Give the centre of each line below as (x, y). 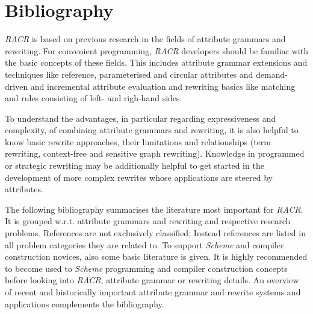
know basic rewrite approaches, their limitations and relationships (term (138, 141)
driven (17, 86)
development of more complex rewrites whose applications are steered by (139, 177)
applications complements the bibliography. (85, 303)
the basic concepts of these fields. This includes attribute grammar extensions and (156, 62)
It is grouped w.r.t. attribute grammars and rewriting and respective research (148, 221)
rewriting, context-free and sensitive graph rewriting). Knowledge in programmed (155, 153)
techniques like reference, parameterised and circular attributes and (129, 74)
